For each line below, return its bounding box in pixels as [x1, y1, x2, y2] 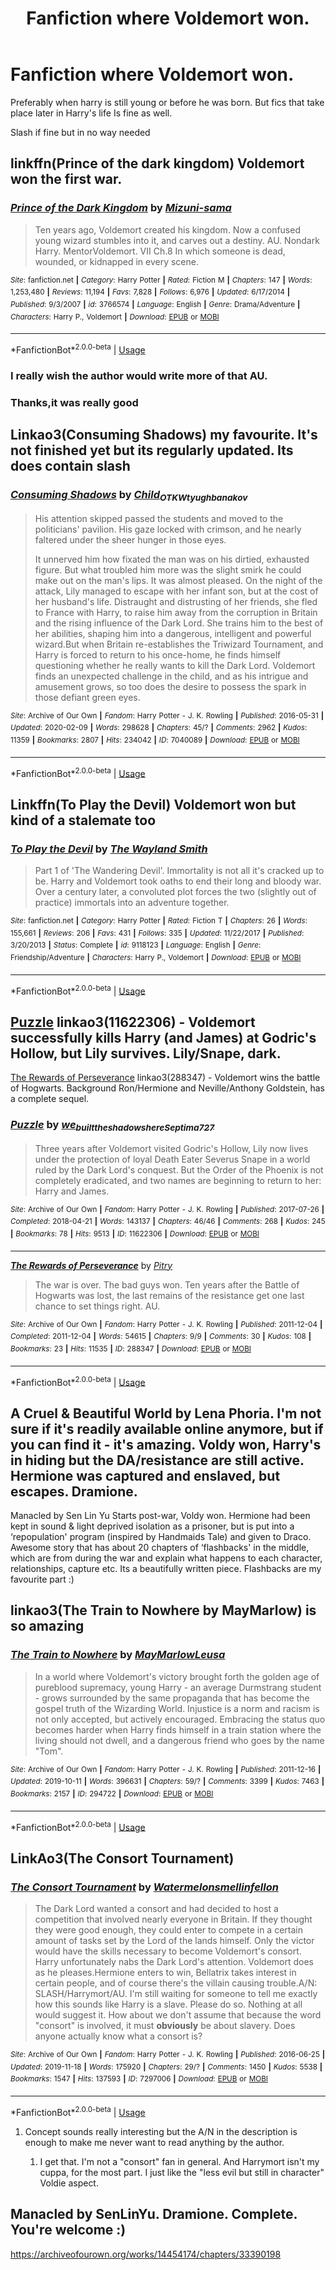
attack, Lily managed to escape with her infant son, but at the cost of [34, 585, 319, 597]
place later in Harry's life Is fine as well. [10, 107, 173, 119]
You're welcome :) [10, 2222, 127, 2239]
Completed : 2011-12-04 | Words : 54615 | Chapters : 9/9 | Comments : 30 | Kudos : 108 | [10, 1332, 312, 1342]
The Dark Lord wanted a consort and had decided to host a [34, 1903, 279, 1915]
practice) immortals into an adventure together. [34, 897, 230, 909]
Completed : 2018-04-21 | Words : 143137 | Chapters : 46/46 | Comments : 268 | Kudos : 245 [10, 1217, 326, 1227]
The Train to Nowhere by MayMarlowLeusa [10, 1648, 226, 1662]
